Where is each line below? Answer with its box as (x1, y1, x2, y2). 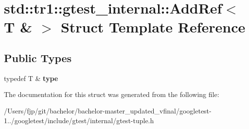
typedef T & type (4, 73, 58, 83)
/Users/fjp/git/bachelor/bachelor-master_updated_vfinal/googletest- (4, 105, 212, 115)
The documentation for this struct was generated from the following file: (4, 89, 219, 99)
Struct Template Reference (60, 17, 246, 37)
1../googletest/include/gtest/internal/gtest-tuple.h (4, 115, 154, 125)
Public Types (4, 50, 72, 65)
